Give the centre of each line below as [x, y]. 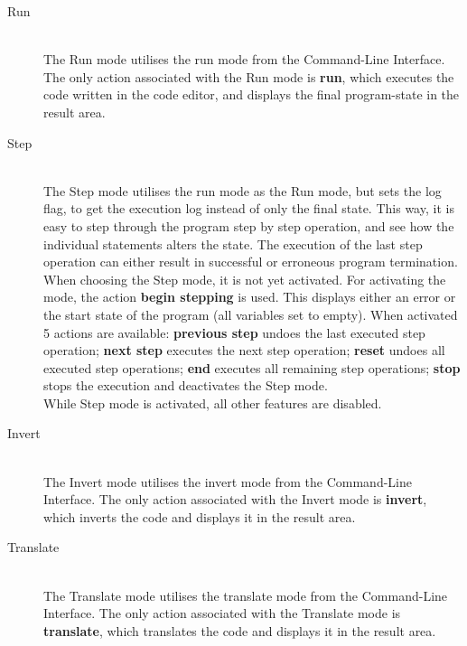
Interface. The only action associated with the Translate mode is [222, 613]
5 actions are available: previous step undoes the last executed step [234, 332]
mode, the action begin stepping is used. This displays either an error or [250, 297]
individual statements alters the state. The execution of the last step [233, 243]
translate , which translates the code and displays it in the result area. [240, 630]
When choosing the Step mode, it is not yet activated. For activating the [245, 279]
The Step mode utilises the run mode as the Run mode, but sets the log [243, 190]
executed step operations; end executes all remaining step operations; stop [252, 367]
